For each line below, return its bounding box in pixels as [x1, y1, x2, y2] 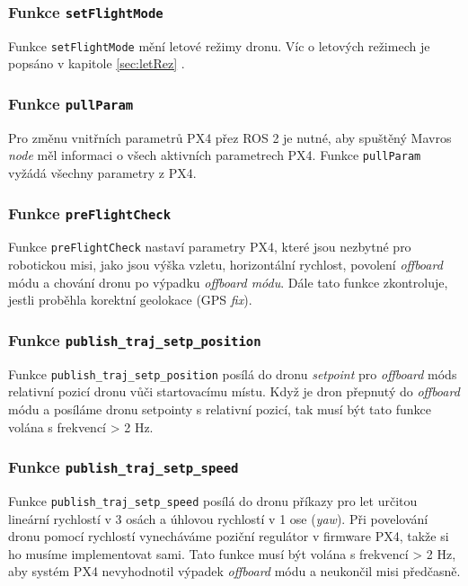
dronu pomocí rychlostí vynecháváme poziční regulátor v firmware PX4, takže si [8, 527, 449, 546]
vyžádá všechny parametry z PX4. [8, 164, 197, 182]
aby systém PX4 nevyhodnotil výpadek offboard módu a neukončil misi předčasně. [8, 562, 461, 581]
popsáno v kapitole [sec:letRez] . [8, 54, 185, 73]
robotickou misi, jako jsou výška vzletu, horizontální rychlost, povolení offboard [8, 255, 443, 274]
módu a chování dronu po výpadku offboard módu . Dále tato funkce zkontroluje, [8, 272, 448, 291]
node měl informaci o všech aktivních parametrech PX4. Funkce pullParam [8, 146, 421, 164]
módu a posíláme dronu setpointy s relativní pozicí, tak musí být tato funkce [8, 399, 431, 418]
